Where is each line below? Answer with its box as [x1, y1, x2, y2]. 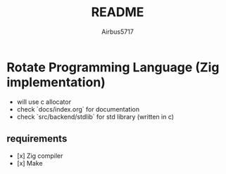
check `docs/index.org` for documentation [16, 105, 140, 113]
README [91, 4, 144, 20]
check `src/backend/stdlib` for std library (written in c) [16, 112, 174, 121]
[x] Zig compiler [16, 152, 63, 160]
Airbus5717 [101, 27, 134, 36]
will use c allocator [16, 98, 72, 106]
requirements [6, 133, 68, 145]
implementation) [6, 74, 106, 90]
